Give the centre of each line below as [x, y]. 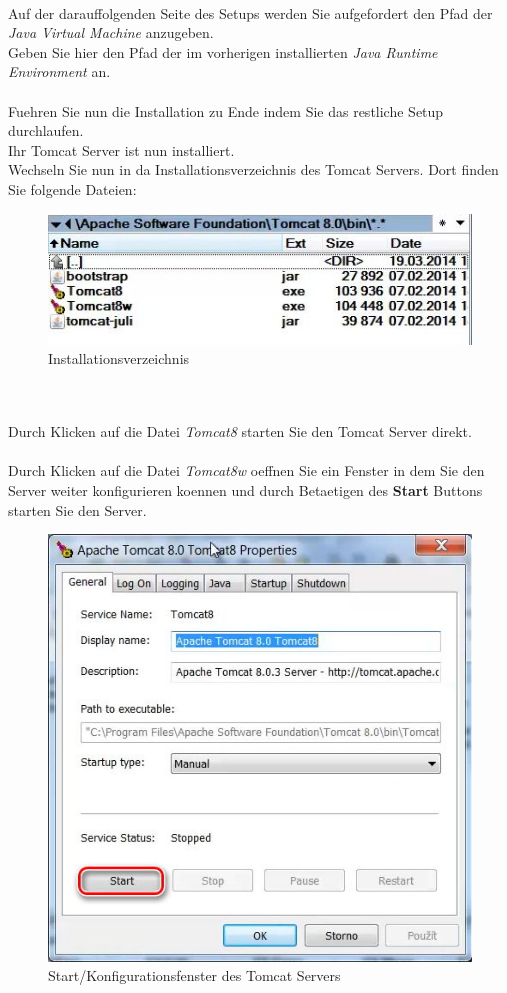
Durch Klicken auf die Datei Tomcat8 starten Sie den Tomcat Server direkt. [240, 431]
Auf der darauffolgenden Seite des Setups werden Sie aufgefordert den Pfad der [250, 12]
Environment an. [59, 71]
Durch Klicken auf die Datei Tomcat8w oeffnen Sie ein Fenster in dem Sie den [246, 470]
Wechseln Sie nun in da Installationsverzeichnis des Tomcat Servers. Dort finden [253, 169]
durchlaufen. [46, 130]
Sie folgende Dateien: [72, 188]
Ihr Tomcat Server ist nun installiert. [121, 149]
